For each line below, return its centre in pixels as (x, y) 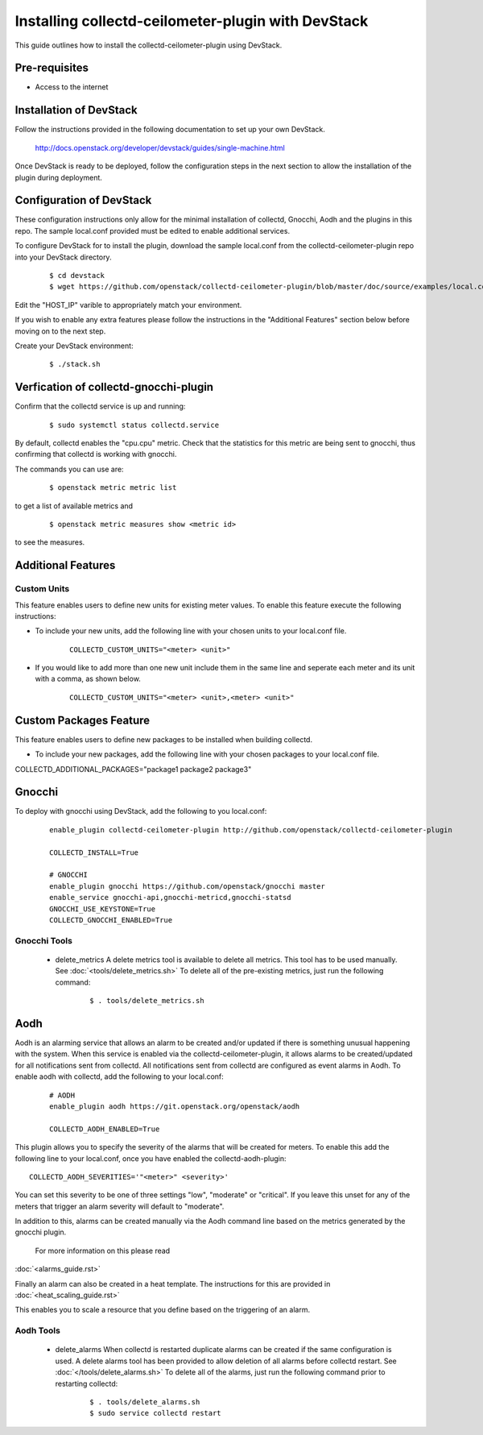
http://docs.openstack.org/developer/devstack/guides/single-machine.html (160, 147)
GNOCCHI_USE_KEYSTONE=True (103, 909)
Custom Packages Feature (83, 720)
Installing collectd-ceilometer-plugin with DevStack (192, 21)
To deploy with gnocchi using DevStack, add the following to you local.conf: (141, 811)
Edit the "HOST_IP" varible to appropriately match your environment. (128, 305)
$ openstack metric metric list (113, 488)
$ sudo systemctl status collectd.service (134, 425)
